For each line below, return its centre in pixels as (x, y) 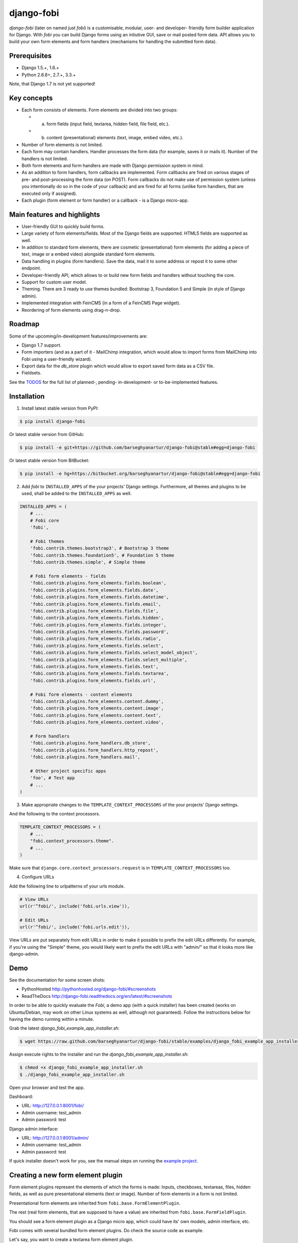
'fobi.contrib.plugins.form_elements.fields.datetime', (100, 597)
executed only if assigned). (49, 193)
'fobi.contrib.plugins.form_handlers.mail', (85, 757)
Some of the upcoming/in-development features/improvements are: (78, 336)
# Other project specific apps (68, 771)
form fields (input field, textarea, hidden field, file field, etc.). (108, 124)
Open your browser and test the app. (47, 1087)
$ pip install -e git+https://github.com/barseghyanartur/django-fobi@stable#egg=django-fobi (138, 447)
